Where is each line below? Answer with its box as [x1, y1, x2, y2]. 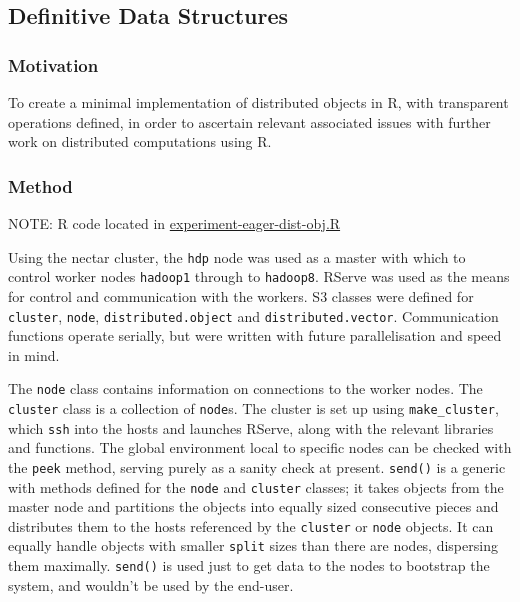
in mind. [8, 344, 60, 365]
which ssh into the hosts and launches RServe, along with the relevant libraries [8, 417, 494, 438]
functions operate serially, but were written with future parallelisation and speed [8, 325, 502, 346]
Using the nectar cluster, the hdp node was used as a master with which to [8, 246, 466, 267]
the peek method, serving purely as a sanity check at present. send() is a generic [8, 456, 506, 477]
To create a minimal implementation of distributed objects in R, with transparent [8, 92, 509, 112]
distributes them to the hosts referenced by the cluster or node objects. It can [8, 515, 494, 536]
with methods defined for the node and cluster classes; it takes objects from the [8, 476, 504, 497]
